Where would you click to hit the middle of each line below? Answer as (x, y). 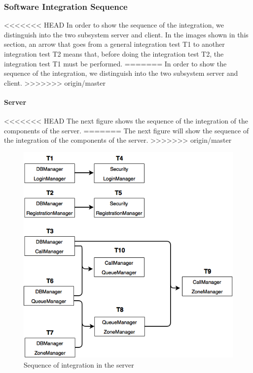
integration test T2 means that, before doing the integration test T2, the (114, 54)
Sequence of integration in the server (79, 365)
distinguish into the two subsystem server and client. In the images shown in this (126, 34)
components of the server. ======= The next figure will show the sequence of (126, 130)
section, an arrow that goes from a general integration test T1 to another (114, 44)
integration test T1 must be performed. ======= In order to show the (115, 63)
